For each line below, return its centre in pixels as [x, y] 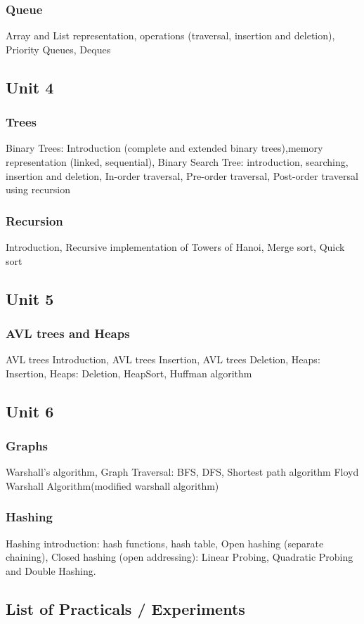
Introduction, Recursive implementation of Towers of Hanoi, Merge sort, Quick [175, 247]
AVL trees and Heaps [68, 333]
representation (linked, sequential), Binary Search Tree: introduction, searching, [177, 162]
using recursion [38, 189]
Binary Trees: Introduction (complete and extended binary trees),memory [164, 148]
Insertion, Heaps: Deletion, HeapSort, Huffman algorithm [129, 373]
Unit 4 [30, 87]
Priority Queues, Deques [58, 49]
